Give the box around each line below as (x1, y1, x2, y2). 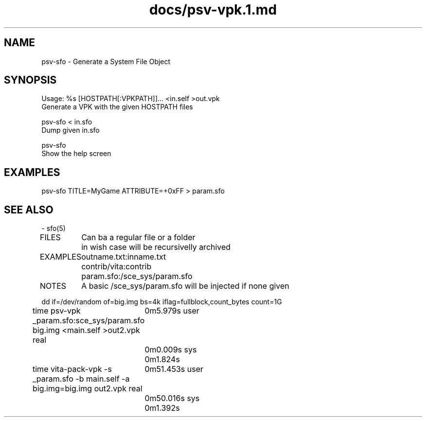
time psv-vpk (33, 306, 81, 316)
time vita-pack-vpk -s (33, 364, 112, 374)
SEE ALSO (4, 203, 53, 216)
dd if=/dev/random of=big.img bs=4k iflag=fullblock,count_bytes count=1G (41, 298, 282, 306)
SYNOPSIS (4, 74, 57, 87)
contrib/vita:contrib (81, 262, 152, 272)
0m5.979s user (144, 306, 199, 316)
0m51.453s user (144, 364, 204, 374)
